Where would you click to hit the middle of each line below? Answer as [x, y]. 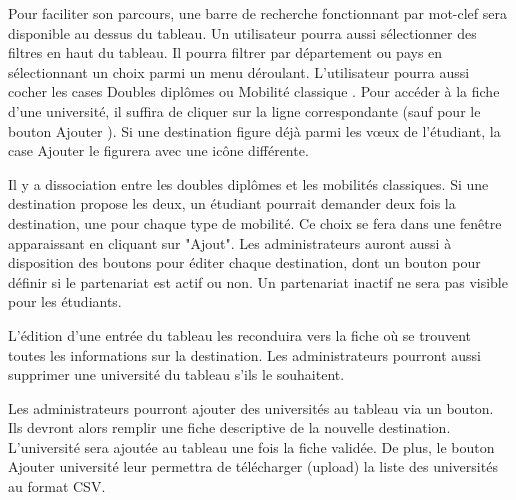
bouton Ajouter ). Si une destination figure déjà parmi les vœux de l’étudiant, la [254, 130]
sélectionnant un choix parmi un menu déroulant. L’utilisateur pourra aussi [239, 71]
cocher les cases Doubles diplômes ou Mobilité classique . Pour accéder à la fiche [254, 91]
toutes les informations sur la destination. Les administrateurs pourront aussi [244, 354]
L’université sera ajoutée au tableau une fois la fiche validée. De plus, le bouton [251, 446]
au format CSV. [57, 486]
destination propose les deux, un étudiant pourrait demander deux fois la [232, 203]
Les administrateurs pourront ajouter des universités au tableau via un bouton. [251, 407]
